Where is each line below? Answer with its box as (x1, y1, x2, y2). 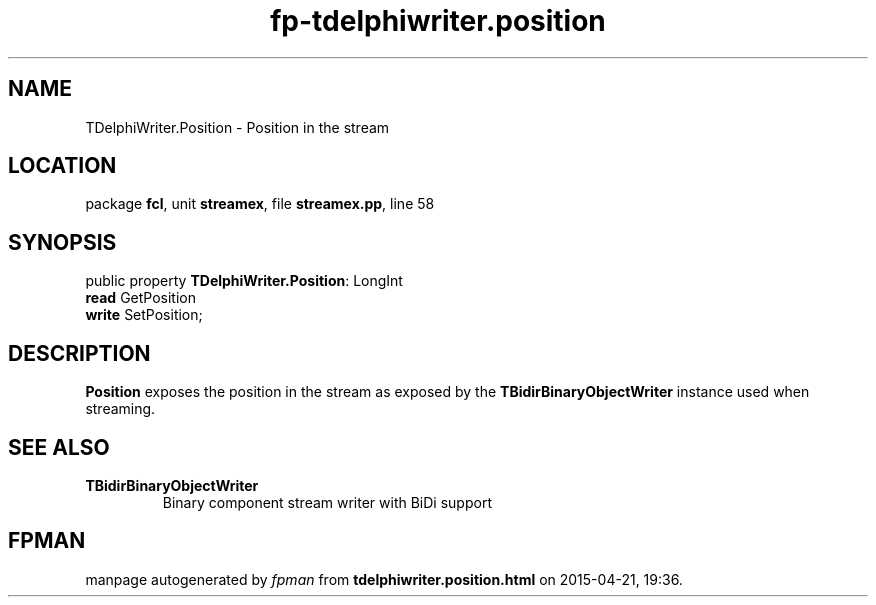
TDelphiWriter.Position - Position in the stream (85, 118, 390, 136)
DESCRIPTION (8, 340, 151, 366)
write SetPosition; (85, 306, 203, 324)
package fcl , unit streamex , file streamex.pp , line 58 (85, 195, 435, 213)
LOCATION (8, 153, 117, 179)
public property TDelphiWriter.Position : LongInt (85, 272, 403, 290)
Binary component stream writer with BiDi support (162, 493, 492, 511)
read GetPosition (85, 289, 196, 307)
